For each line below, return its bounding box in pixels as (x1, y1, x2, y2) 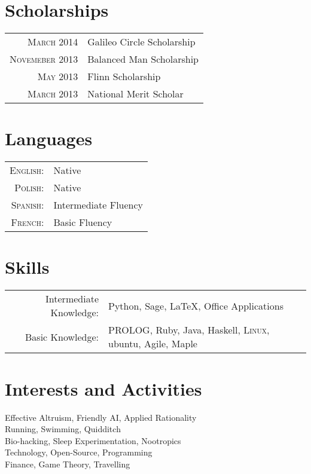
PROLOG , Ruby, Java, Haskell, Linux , (108, 323, 270, 337)
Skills (5, 255, 50, 279)
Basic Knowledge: (25, 329, 99, 344)
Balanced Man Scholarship (87, 52, 199, 66)
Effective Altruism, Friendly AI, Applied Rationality (5, 411, 197, 423)
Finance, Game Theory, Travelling (5, 457, 130, 470)
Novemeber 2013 (10, 52, 78, 66)
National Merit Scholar (87, 87, 184, 101)
